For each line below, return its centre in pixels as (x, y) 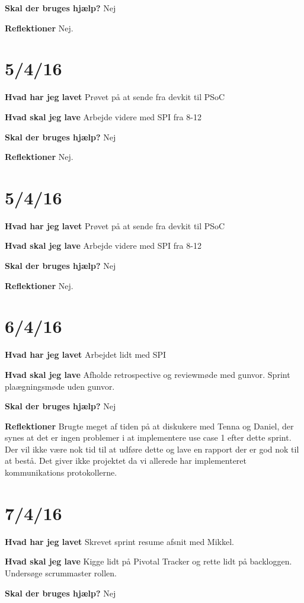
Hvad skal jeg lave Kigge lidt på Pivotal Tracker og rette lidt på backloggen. (148, 561)
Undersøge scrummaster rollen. (61, 572)
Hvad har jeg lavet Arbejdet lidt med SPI (86, 355)
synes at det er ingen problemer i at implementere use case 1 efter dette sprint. (148, 437)
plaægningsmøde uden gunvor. (60, 386)
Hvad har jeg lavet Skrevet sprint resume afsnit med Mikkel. (119, 541)
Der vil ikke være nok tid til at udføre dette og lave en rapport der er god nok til (152, 449)
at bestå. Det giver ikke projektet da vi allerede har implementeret (126, 461)
